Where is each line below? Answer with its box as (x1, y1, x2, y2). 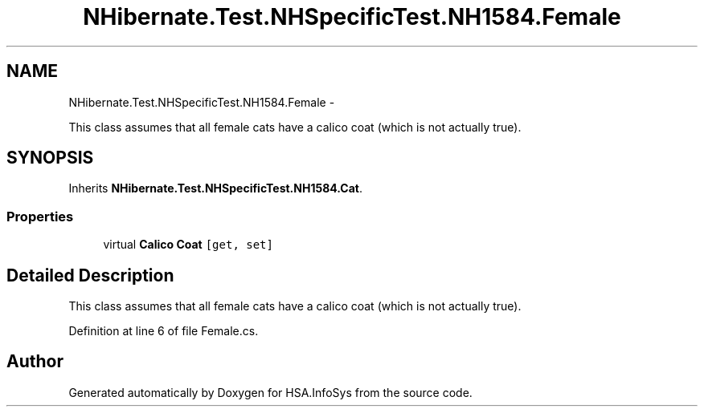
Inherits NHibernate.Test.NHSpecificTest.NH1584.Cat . (68, 181, 362, 196)
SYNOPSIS (6, 148, 94, 168)
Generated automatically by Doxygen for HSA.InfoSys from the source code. (68, 385, 473, 399)
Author (6, 351, 63, 372)
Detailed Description (6, 265, 174, 285)
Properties (6, 208, 74, 225)
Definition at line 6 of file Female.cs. (68, 324, 259, 338)
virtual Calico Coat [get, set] (103, 237, 273, 252)
